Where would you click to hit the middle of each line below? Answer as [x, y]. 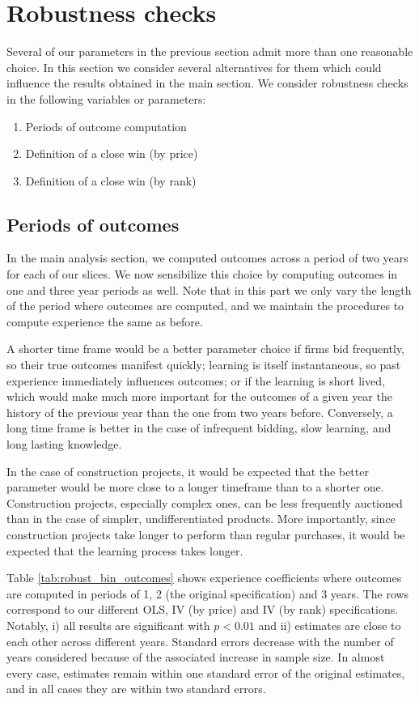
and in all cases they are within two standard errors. [136, 689]
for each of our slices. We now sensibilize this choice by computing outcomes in [202, 274]
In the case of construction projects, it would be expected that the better [188, 471]
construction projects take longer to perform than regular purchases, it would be [206, 534]
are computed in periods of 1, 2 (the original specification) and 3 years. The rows [208, 593]
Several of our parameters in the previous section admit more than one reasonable [210, 51]
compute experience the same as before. [105, 321]
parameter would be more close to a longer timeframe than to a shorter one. [195, 487]
